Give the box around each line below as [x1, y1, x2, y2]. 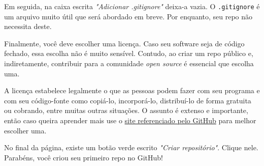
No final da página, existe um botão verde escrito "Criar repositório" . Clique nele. [4, 142, 258, 153]
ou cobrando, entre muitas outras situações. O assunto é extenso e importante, [4, 105, 248, 116]
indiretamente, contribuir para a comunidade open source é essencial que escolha [4, 58, 254, 69]
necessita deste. [4, 21, 52, 32]
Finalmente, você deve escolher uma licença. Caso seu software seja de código [4, 38, 245, 48]
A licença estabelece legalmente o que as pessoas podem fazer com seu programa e [4, 85, 260, 96]
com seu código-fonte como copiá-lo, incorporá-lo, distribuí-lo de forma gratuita [4, 95, 251, 105]
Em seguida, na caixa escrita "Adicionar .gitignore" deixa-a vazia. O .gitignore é [4, 1, 260, 11]
